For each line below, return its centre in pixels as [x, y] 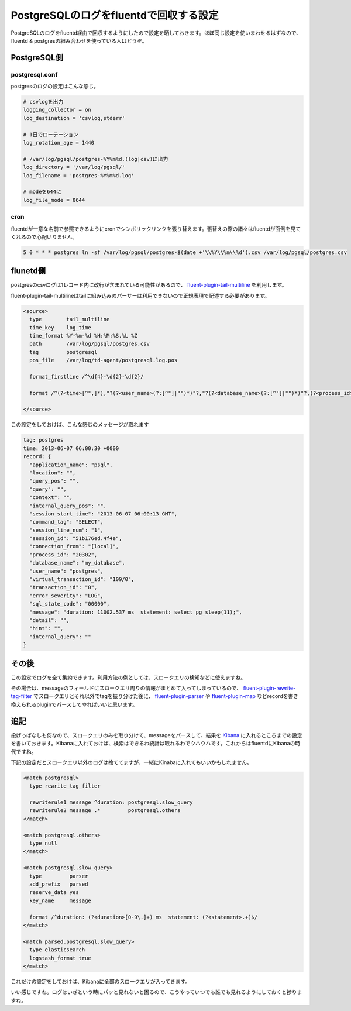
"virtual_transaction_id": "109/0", [82, 580]
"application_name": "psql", [71, 465]
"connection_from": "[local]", [74, 546]
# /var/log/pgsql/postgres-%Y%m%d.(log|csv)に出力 [96, 159]
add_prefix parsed [59, 884]
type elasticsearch [57, 950]
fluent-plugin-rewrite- [269, 688]
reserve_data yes [54, 893]
